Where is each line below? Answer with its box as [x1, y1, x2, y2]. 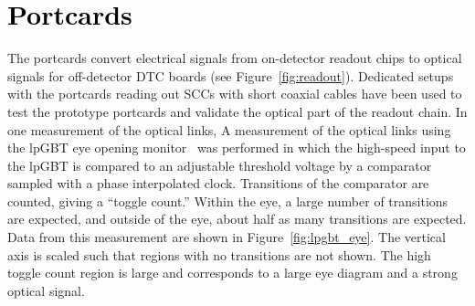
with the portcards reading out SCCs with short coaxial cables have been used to [7, 84, 462, 103]
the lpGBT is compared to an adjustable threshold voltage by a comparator [7, 155, 432, 174]
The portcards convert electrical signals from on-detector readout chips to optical [7, 48, 462, 68]
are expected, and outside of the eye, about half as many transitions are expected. [7, 209, 467, 228]
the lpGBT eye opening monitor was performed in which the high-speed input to [7, 138, 466, 157]
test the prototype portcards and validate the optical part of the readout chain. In [7, 101, 468, 121]
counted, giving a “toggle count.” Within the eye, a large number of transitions [7, 191, 449, 210]
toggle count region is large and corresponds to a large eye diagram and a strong [7, 263, 458, 282]
